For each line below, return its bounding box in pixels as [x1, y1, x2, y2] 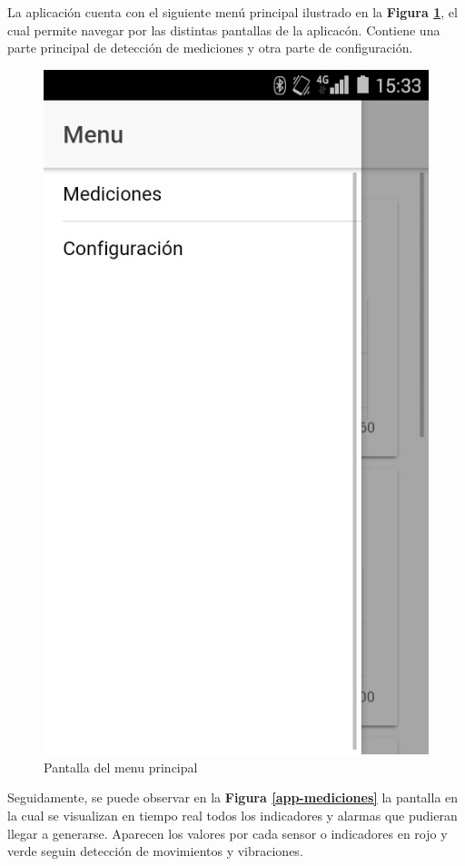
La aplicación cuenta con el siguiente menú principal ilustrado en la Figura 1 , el [7, 3, 458, 21]
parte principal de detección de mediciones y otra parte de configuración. [7, 38, 413, 57]
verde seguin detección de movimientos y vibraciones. [7, 841, 303, 861]
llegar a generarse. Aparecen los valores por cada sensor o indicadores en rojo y [7, 823, 448, 842]
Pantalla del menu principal [44, 757, 198, 776]
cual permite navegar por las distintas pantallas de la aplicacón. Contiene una [7, 20, 440, 39]
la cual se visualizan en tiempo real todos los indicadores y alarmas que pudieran [7, 805, 458, 824]
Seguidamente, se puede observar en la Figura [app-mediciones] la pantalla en [7, 788, 459, 807]
